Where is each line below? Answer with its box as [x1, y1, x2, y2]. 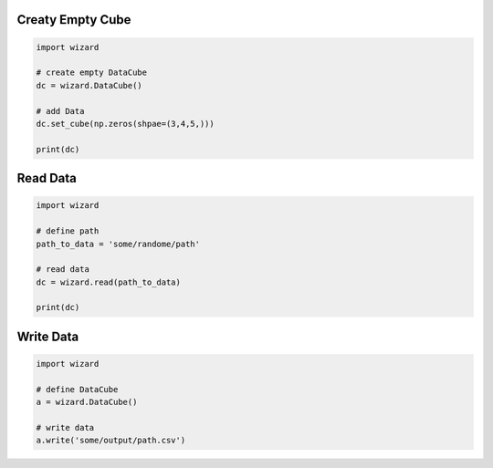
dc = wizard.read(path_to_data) [36, 276, 182, 287]
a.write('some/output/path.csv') [36, 435, 186, 446]
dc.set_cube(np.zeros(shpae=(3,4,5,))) [36, 119, 215, 129]
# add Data [36, 106, 85, 116]
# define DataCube [36, 384, 119, 394]
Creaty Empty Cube [16, 12, 131, 27]
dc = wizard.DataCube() [36, 80, 143, 90]
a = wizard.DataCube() [36, 397, 138, 408]
